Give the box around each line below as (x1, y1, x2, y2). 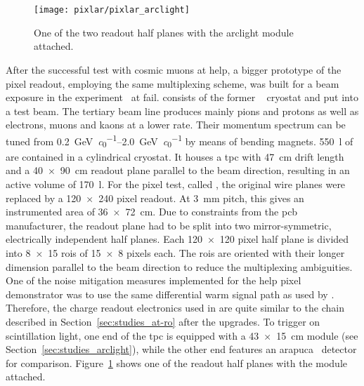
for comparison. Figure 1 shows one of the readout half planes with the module (6, 355, 348, 370)
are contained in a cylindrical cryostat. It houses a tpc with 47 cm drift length (6, 149, 344, 164)
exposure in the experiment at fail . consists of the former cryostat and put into (6, 90, 358, 105)
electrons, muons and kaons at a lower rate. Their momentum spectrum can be (6, 117, 346, 132)
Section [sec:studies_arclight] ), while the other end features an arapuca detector (6, 342, 357, 357)
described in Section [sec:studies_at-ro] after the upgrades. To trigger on (6, 314, 320, 328)
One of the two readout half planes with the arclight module (34, 25, 294, 39)
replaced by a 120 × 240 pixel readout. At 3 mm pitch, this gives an (6, 190, 304, 205)
